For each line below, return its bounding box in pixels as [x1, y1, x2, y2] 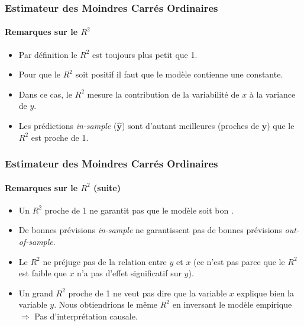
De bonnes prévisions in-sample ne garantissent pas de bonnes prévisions [18, 224, 282, 236]
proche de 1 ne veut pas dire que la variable [68, 286, 227, 299]
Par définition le [18, 48, 77, 60]
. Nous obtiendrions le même [54, 298, 158, 311]
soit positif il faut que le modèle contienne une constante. [75, 68, 283, 80]
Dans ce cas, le [18, 88, 72, 100]
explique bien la [237, 286, 294, 299]
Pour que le [18, 68, 61, 80]
